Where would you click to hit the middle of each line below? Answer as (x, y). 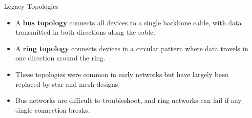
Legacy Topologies (31, 6)
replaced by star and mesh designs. (68, 84)
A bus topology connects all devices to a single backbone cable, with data (128, 22)
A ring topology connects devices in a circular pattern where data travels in (132, 48)
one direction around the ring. (60, 58)
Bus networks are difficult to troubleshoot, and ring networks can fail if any (128, 100)
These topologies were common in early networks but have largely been (122, 74)
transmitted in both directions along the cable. (85, 32)
